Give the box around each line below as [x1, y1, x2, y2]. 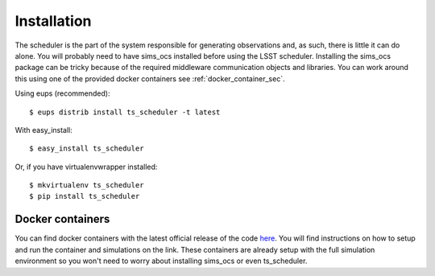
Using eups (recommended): [14, 89, 110, 98]
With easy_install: [14, 125, 72, 134]
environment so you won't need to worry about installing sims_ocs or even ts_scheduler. [14, 256, 308, 266]
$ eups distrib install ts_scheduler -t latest [29, 107, 221, 117]
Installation [14, 12, 92, 30]
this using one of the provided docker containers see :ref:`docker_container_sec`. [14, 73, 285, 84]
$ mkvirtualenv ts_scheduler [29, 181, 144, 190]
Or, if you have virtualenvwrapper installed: [14, 162, 158, 171]
